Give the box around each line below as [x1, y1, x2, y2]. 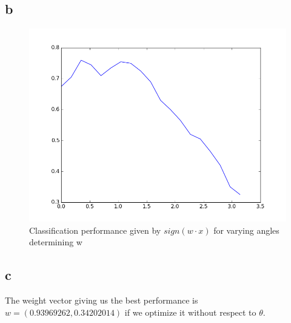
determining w [29, 236, 82, 248]
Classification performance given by [29, 223, 161, 236]
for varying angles [213, 223, 279, 236]
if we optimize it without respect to [124, 305, 256, 318]
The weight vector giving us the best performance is [5, 294, 198, 307]
